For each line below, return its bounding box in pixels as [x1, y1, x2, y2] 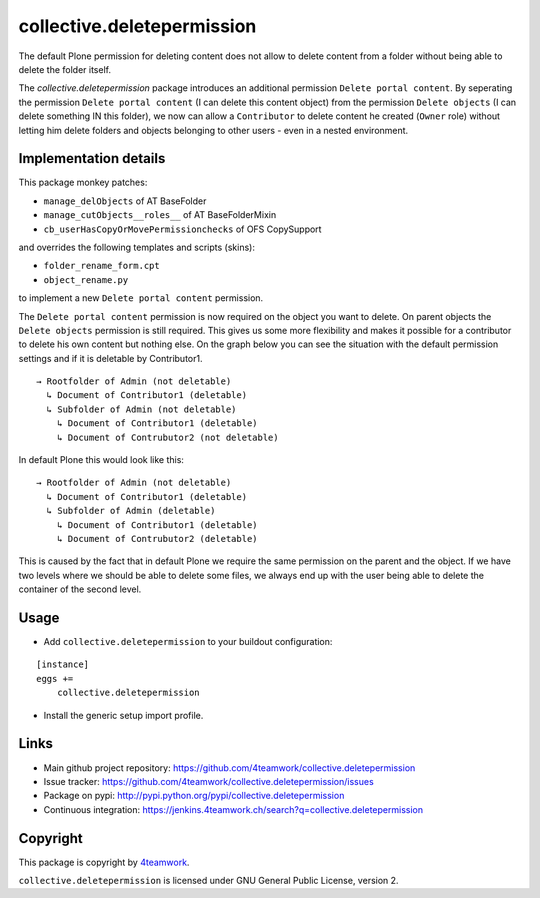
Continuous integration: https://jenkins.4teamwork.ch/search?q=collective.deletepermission [43, 803, 424, 815]
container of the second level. [18, 583, 142, 595]
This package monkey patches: [18, 176, 148, 189]
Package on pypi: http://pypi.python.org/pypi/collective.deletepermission [43, 790, 345, 802]
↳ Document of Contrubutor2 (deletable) [56, 533, 259, 544]
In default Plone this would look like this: [18, 454, 185, 466]
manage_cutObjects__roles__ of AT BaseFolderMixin [43, 209, 277, 221]
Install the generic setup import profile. [43, 709, 204, 721]
